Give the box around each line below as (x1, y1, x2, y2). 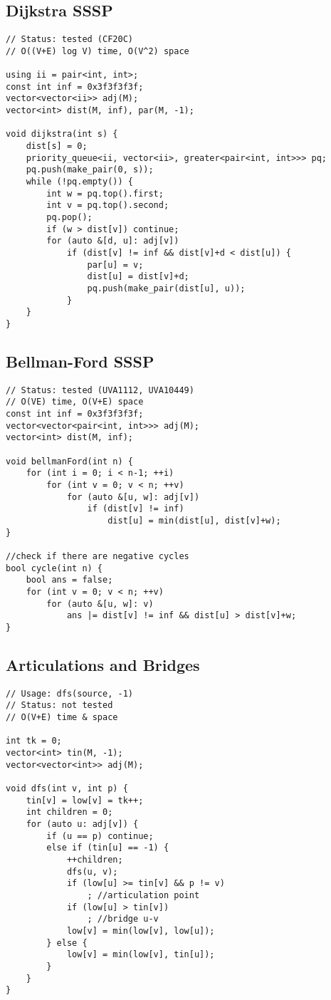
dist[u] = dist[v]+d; (87, 271, 189, 282)
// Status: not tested (6, 700, 113, 711)
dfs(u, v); (66, 866, 118, 877)
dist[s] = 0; (26, 141, 88, 152)
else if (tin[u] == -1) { (46, 843, 169, 853)
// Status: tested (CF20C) (6, 34, 133, 45)
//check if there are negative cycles (6, 551, 189, 561)
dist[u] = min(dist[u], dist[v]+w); (107, 516, 281, 526)
